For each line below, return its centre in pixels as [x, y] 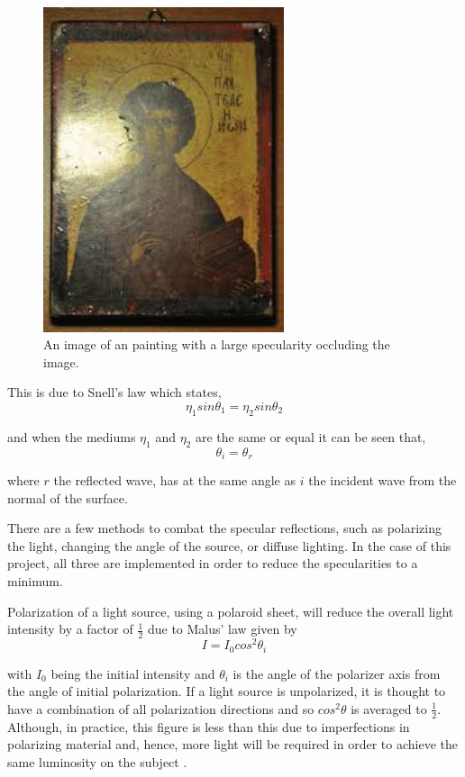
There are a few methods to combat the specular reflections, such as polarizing [224, 528]
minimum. [35, 580]
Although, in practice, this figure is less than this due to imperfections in [209, 726]
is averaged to [389, 708]
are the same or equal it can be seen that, [310, 436]
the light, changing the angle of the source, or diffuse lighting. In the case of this [229, 545]
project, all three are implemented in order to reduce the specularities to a [213, 563]
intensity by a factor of [70, 629]
